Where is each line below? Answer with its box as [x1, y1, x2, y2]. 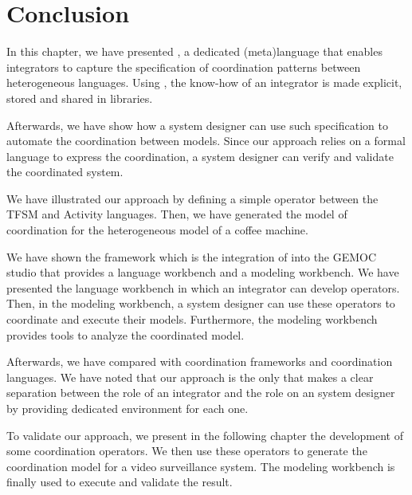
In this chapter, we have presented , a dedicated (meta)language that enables [6, 43, 383, 60]
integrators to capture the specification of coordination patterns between [6, 58, 361, 75]
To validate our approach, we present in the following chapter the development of [6, 426, 404, 443]
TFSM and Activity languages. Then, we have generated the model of [6, 206, 347, 222]
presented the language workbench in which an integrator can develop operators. [6, 279, 400, 296]
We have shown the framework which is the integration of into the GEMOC [6, 248, 377, 265]
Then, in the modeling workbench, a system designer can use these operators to [6, 295, 395, 312]
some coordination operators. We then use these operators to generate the [6, 442, 367, 459]
